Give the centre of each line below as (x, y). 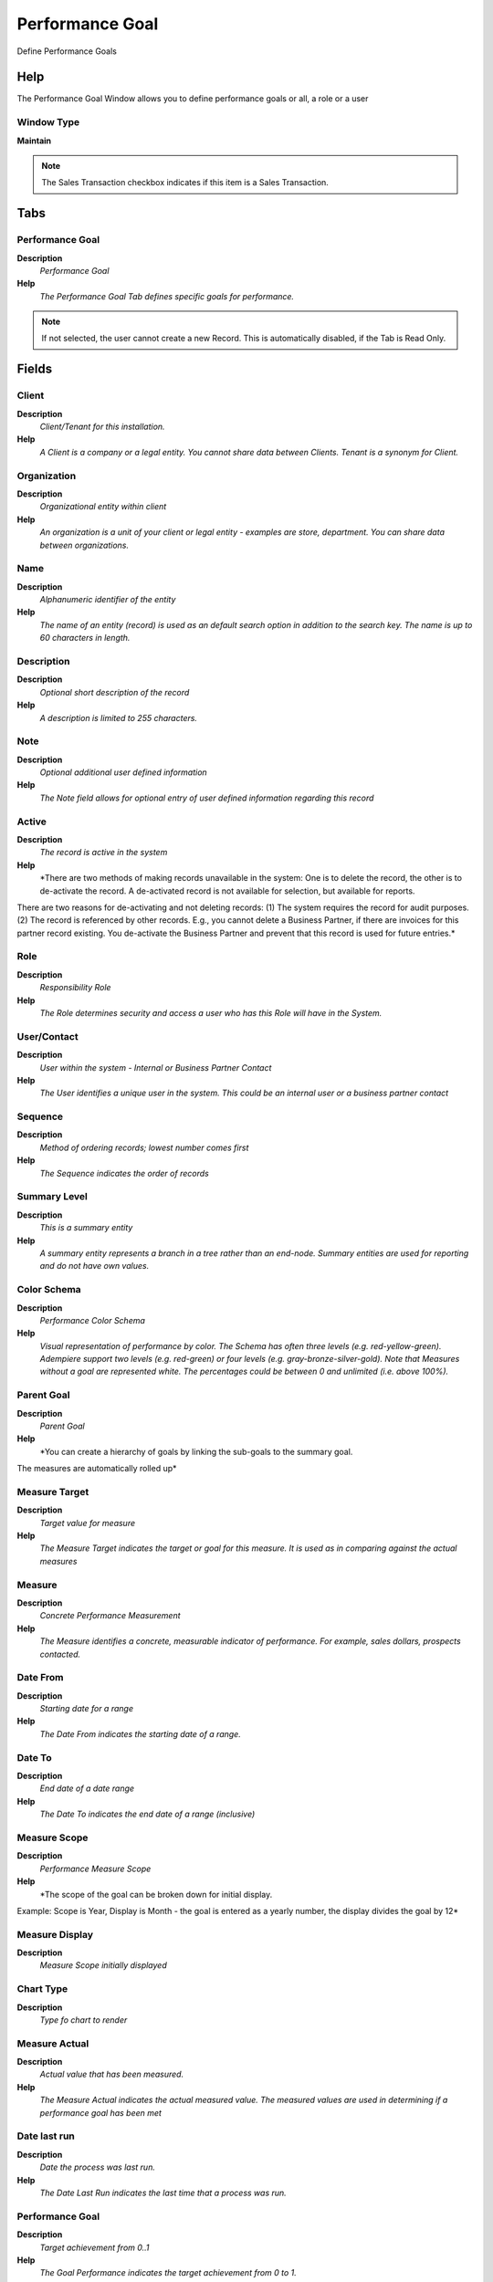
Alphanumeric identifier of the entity (108, 600)
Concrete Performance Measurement (110, 1616)
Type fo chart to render (84, 2020)
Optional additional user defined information (123, 772)
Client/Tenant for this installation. (102, 427)
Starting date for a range (87, 1709)
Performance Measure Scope (95, 1869)
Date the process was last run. (97, 2167)
